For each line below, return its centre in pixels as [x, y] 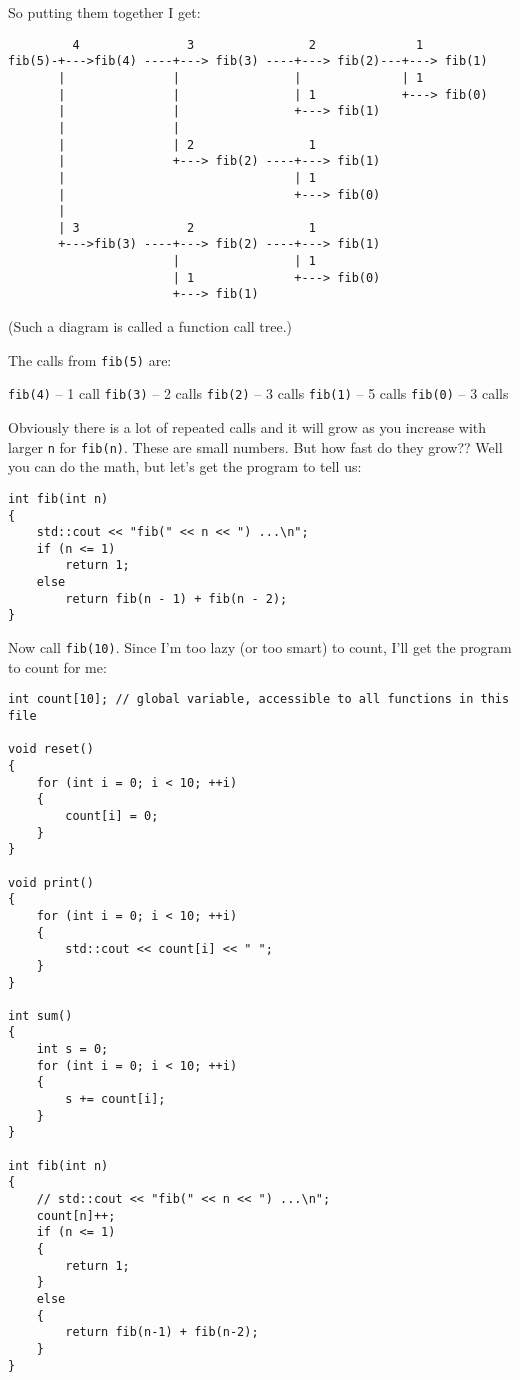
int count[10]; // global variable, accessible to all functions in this [259, 699]
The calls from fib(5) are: [90, 359]
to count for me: [57, 666]
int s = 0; [72, 1049]
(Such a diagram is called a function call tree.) [150, 326]
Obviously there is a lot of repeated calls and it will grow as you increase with [247, 427]
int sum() [40, 1015]
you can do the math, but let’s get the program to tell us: [185, 466]
